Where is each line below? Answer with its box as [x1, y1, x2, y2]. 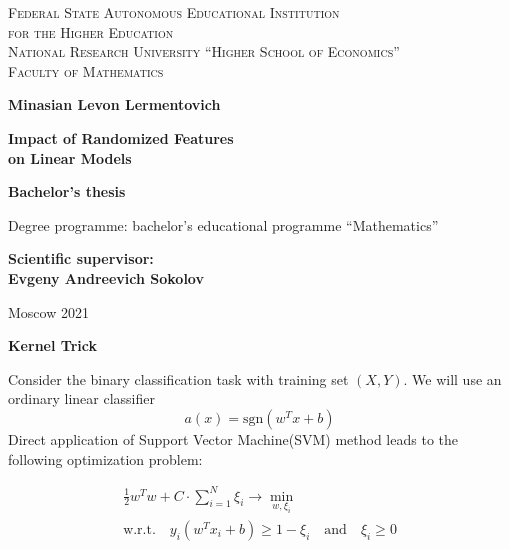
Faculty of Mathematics [8, 60, 164, 81]
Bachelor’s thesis [8, 181, 126, 202]
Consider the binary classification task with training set [8, 368, 349, 389]
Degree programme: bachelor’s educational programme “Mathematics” [8, 214, 439, 235]
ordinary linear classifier [8, 388, 155, 409]
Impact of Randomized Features [8, 127, 234, 148]
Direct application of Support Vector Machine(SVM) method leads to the [8, 428, 458, 449]
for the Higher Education [8, 21, 174, 42]
